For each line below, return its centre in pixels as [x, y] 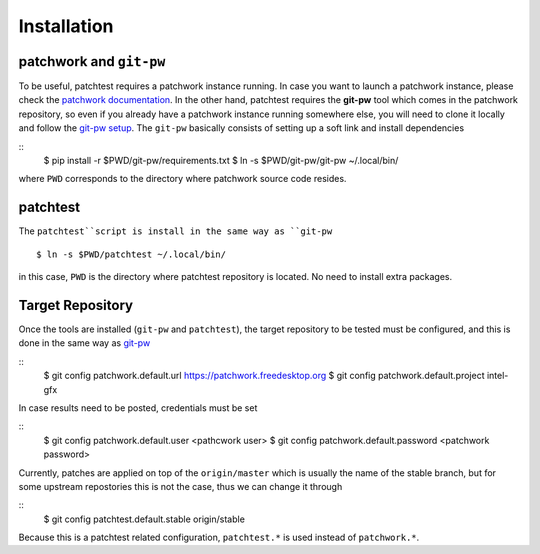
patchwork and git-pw [92, 61]
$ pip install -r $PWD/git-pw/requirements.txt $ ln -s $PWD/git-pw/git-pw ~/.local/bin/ [221, 161]
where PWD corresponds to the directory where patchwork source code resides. [182, 179]
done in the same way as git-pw [84, 343]
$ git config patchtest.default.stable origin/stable [144, 519]
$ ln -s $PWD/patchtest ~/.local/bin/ [131, 254]
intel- [497, 376]
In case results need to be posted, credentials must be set [138, 407]
